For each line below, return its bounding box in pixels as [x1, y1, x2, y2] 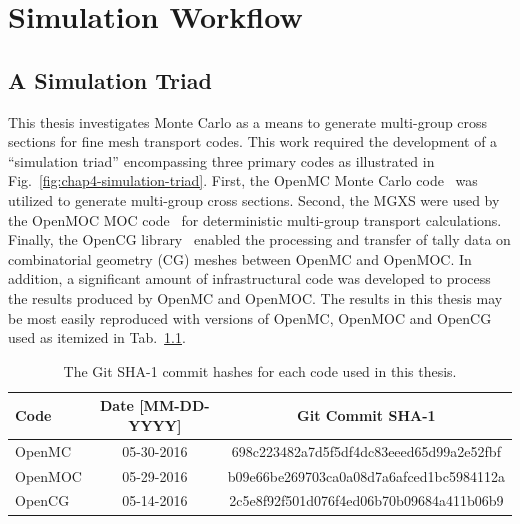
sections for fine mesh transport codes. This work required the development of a [8, 131, 498, 152]
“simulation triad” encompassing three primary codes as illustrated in [8, 150, 435, 171]
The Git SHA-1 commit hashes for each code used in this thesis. [63, 360, 457, 381]
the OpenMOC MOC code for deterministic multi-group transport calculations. [8, 209, 502, 230]
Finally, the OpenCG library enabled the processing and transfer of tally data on [8, 229, 511, 250]
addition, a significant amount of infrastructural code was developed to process [8, 268, 491, 289]
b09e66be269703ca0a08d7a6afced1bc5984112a [227, 465, 505, 486]
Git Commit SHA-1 [297, 405, 436, 426]
